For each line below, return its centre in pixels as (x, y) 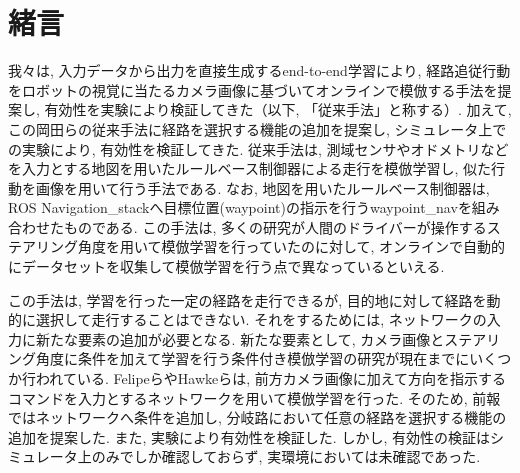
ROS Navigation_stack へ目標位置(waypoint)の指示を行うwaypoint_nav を (240, 207)
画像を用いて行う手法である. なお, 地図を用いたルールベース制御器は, (262, 187)
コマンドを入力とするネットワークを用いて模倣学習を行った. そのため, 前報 (254, 397)
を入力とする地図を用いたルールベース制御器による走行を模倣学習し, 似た (250, 168)
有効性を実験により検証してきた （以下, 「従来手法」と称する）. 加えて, (278, 109)
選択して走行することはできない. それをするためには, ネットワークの (261, 319)
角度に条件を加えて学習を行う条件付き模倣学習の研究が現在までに (252, 358)
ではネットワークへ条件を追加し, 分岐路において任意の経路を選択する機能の (257, 417)
